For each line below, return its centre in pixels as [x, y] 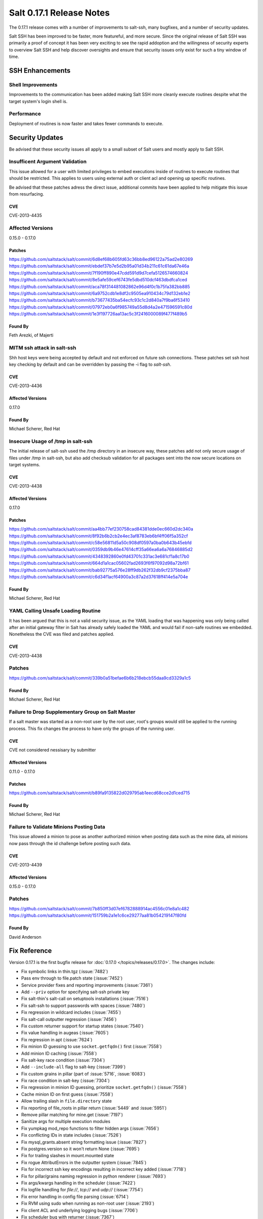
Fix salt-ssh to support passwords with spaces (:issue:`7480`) [83, 1005]
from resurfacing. [27, 194]
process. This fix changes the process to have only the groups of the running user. [92, 728]
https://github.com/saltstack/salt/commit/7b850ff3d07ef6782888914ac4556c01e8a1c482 [99, 908]
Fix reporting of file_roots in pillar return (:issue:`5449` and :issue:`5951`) [94, 1108]
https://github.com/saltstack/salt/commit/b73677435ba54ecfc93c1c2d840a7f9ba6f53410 [99, 300]
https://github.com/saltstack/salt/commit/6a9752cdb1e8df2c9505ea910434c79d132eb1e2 [100, 293]
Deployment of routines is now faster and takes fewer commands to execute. [86, 123]
